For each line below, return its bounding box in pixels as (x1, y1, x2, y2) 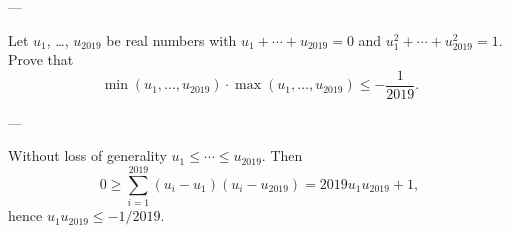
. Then (261, 145, 303, 166)
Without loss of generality (8, 145, 167, 166)
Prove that (8, 49, 74, 70)
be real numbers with (106, 29, 237, 50)
